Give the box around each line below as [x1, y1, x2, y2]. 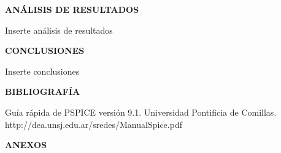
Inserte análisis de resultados [5, 23, 113, 36]
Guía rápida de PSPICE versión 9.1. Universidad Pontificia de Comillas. [5, 105, 277, 118]
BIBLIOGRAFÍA [5, 85, 80, 98]
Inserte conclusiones [5, 64, 80, 77]
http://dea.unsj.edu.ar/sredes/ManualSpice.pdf [5, 118, 182, 130]
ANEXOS [5, 138, 47, 151]
